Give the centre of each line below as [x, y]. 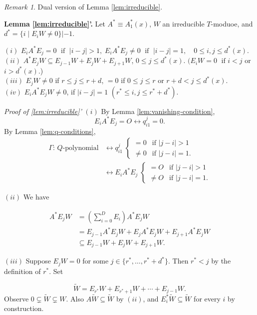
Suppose [38, 261]
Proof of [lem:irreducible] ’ [43, 111]
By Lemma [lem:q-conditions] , [50, 131]
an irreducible [183, 23]
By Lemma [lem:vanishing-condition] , [158, 111]
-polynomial [81, 148]
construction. [24, 308]
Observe [16, 298]
